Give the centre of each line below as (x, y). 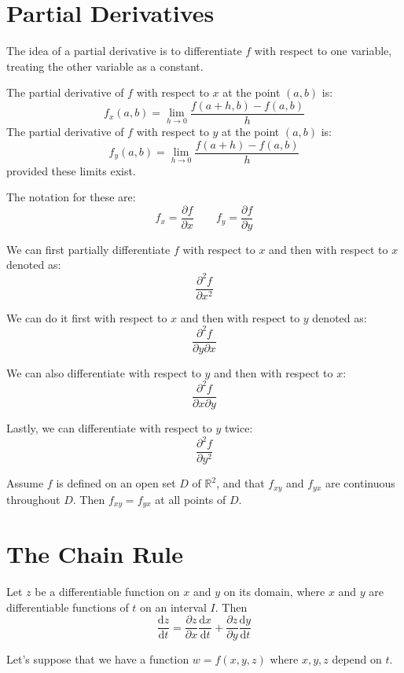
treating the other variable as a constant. (105, 66)
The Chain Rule (95, 554)
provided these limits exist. (71, 170)
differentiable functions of (68, 607)
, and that (241, 483)
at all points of (191, 499)
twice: (239, 427)
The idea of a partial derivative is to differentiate (124, 51)
